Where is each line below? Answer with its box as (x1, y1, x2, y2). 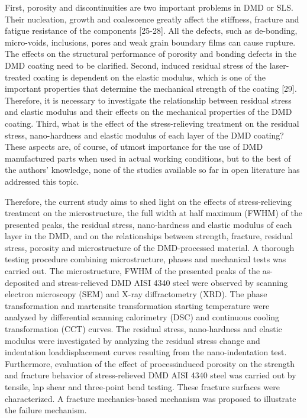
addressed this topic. (5, 175, 79, 187)
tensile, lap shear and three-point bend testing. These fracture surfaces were (5, 381, 280, 393)
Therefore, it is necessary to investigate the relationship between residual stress (5, 94, 292, 106)
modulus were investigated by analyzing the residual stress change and (5, 334, 260, 346)
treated (5, 70, 31, 83)
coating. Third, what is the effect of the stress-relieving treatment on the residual (5, 117, 299, 129)
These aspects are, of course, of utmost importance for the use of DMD (5, 140, 263, 153)
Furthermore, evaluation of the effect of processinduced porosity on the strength (5, 357, 295, 369)
